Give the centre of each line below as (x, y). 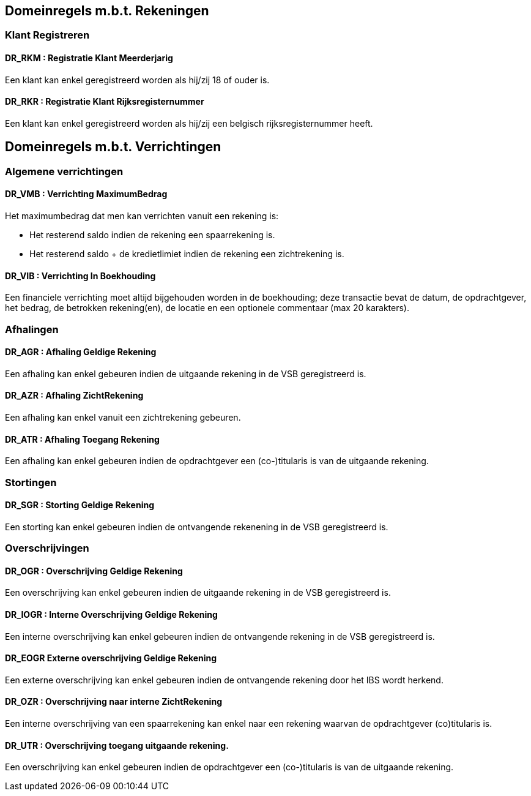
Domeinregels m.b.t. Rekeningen (107, 11)
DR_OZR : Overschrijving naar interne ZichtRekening (113, 702)
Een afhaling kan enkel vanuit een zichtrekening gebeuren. (123, 417)
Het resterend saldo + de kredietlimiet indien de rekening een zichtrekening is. (187, 253)
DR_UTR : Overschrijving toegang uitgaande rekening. (117, 745)
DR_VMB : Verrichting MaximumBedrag (86, 194)
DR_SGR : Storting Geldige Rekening (80, 505)
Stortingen (31, 482)
